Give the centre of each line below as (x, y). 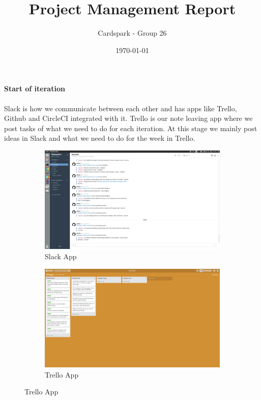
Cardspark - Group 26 (132, 33)
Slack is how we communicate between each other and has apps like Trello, (121, 108)
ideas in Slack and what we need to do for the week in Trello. (100, 138)
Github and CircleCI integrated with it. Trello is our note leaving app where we (128, 118)
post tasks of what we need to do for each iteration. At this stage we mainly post (131, 128)
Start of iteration (35, 89)
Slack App (61, 256)
